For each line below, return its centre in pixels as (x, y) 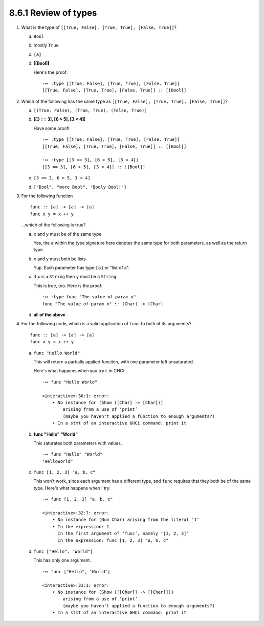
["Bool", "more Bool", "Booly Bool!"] (80, 187)
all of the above (49, 315)
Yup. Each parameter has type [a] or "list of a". (81, 268)
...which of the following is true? (53, 225)
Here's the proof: (51, 72)
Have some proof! (52, 128)
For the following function (47, 196)
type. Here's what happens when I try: (72, 488)
